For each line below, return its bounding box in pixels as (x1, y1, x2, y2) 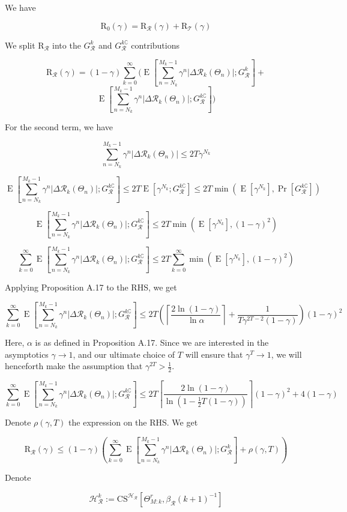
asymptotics (5, 348, 49, 360)
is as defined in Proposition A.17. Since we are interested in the (35, 336, 269, 349)
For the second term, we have (5, 121, 113, 133)
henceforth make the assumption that (5, 360, 143, 372)
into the (52, 38, 81, 51)
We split (5, 38, 35, 51)
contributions (131, 38, 180, 51)
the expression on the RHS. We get (68, 416, 198, 429)
